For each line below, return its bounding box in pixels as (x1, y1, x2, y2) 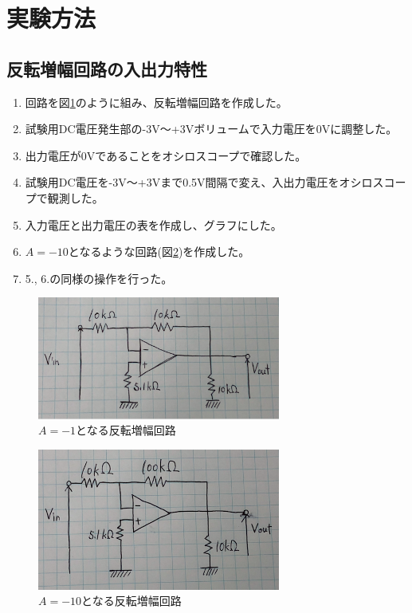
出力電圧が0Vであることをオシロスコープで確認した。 (25, 147, 307, 163)
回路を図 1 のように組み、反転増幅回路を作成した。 (25, 93, 288, 110)
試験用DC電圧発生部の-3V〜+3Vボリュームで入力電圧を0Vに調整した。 (25, 120, 398, 137)
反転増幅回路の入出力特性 (6, 56, 207, 81)
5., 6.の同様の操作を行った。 (25, 269, 173, 286)
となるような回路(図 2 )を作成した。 (68, 243, 250, 260)
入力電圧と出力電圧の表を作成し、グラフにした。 (25, 216, 282, 233)
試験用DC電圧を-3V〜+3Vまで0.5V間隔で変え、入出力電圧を (25, 174, 339, 191)
